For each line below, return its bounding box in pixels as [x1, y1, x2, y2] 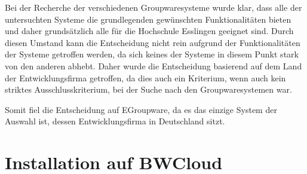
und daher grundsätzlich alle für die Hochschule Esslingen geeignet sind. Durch [5, 25, 294, 37]
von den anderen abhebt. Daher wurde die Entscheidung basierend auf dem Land [5, 59, 302, 72]
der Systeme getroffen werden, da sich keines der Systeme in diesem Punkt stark [5, 48, 299, 60]
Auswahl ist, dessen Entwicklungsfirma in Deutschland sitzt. [5, 115, 225, 127]
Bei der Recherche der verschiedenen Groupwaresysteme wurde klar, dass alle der [5, 1, 302, 13]
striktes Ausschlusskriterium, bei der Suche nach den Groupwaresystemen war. [5, 83, 292, 96]
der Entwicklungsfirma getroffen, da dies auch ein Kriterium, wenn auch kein [5, 71, 286, 84]
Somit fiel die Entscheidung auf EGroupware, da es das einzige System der [5, 103, 277, 115]
